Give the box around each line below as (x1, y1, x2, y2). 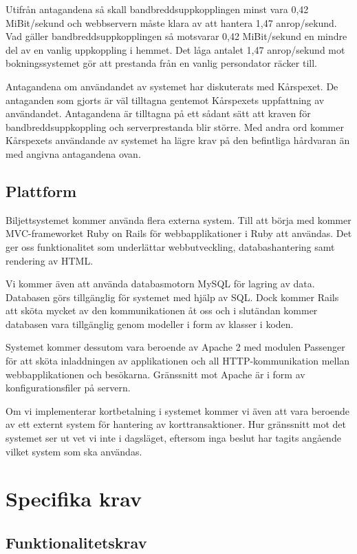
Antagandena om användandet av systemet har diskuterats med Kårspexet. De (6, 79, 338, 93)
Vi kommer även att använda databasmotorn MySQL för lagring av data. (6, 276, 315, 291)
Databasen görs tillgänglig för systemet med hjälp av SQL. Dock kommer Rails (6, 289, 339, 304)
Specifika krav (6, 484, 142, 513)
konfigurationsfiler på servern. (6, 380, 131, 395)
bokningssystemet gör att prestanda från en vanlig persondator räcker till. (6, 56, 317, 70)
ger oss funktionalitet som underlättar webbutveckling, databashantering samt (6, 239, 335, 254)
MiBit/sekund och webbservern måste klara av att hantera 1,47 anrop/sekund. (6, 15, 337, 30)
